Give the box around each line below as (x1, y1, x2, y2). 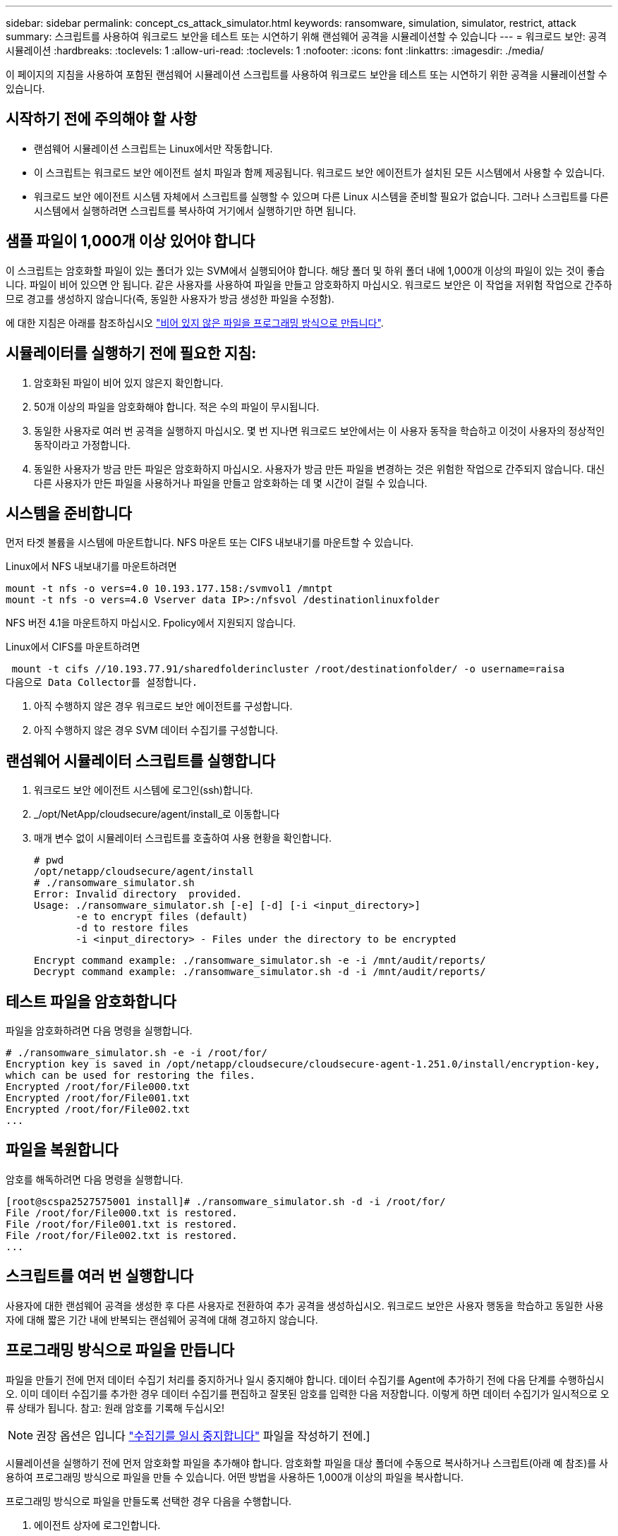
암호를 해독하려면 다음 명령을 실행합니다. (6, 1173, 183, 1185)
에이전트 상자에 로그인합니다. (34, 1518, 161, 1531)
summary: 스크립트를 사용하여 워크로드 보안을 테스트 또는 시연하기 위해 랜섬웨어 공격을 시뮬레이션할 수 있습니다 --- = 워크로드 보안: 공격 (6, 30, 607, 42)
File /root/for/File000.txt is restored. (6, 1207, 238, 1218)
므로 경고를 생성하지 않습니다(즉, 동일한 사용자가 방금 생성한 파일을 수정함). (6, 292, 334, 305)
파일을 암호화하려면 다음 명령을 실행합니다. (6, 1024, 193, 1037)
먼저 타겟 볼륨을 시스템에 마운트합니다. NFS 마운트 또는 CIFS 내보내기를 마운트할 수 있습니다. (6, 536, 414, 549)
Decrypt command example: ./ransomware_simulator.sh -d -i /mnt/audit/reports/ (34, 966, 486, 978)
